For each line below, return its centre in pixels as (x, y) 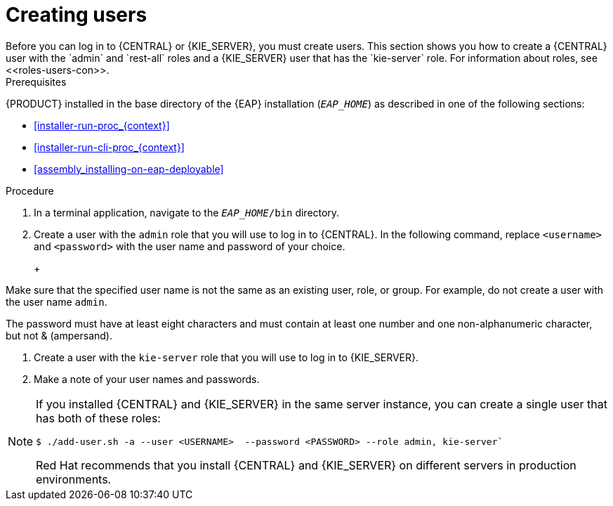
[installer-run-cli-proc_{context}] (109, 147)
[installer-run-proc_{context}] (102, 125)
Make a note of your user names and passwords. (147, 379)
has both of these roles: (98, 418)
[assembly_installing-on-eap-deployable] (129, 169)
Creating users (77, 15)
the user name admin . (57, 301)
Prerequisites (36, 82)
